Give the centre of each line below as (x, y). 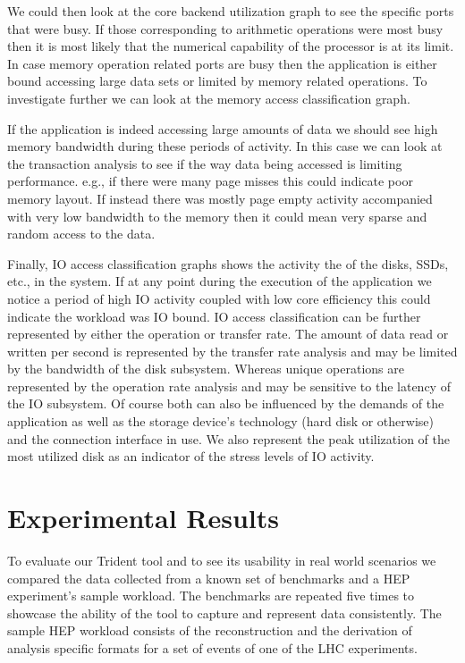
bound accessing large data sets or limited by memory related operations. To (217, 81)
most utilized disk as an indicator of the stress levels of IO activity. (191, 456)
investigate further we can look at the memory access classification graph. (209, 98)
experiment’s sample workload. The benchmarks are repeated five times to (211, 596)
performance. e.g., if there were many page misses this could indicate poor (210, 181)
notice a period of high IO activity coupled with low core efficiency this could (219, 298)
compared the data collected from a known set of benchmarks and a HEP (209, 578)
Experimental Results (143, 518)
